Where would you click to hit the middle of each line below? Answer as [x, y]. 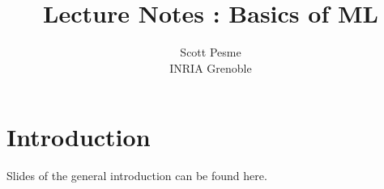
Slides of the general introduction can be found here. [137, 176]
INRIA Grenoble [211, 67]
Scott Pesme [211, 52]
